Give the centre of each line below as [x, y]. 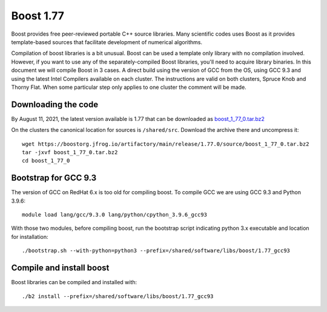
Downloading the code [55, 104]
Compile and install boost [60, 268]
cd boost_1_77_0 [46, 161]
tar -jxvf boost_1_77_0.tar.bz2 [70, 152]
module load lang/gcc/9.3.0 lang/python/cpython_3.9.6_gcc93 [114, 215]
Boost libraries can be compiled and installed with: [74, 282]
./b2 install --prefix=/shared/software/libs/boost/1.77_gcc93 [118, 296]
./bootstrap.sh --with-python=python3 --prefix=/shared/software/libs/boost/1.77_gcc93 [156, 251]
